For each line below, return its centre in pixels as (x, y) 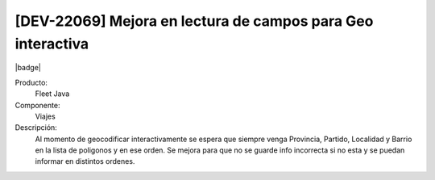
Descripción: (36, 128)
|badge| (28, 68)
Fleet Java (52, 94)
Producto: (31, 82)
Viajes (45, 116)
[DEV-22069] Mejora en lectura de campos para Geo (194, 21)
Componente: (37, 105)
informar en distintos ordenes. (85, 161)
